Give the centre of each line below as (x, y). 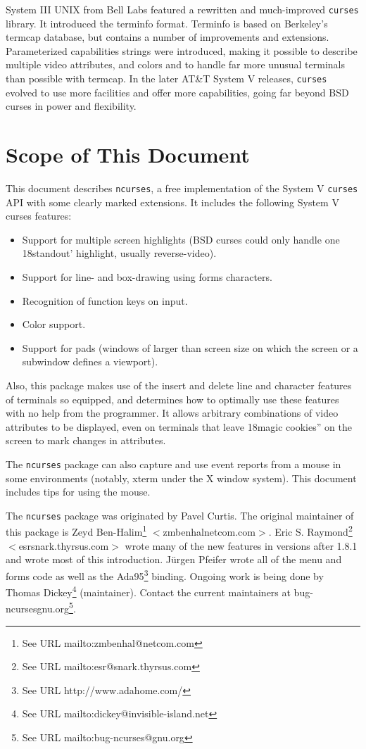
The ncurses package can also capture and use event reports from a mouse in (173, 464)
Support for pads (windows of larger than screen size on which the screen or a (190, 347)
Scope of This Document (128, 155)
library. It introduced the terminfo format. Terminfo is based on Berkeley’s (167, 23)
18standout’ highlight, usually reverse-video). (119, 253)
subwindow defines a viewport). (90, 361)
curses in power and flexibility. (71, 106)
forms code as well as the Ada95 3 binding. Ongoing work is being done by (165, 574)
